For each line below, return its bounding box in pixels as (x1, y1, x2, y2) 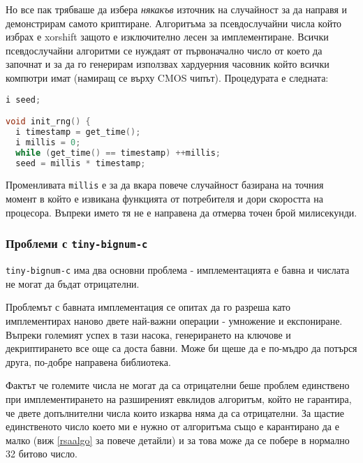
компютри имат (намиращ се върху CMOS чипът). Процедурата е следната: (6, 70, 329, 84)
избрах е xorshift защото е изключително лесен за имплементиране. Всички (6, 29, 329, 44)
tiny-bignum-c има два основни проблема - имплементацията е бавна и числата (6, 263, 350, 277)
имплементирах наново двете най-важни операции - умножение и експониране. (6, 313, 343, 328)
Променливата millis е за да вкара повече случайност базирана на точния (6, 177, 324, 192)
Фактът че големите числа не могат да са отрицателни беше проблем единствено (6, 378, 350, 392)
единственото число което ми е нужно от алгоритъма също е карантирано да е (6, 419, 339, 434)
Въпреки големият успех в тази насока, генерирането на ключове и (6, 327, 291, 341)
